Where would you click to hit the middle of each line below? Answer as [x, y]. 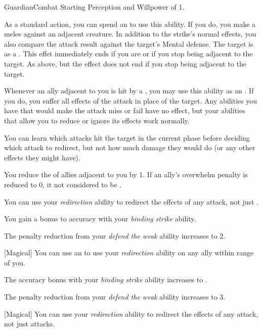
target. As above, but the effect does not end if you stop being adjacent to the [125, 63]
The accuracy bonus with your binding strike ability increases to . [106, 279]
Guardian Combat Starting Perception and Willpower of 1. [94, 7]
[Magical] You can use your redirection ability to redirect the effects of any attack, [131, 313]
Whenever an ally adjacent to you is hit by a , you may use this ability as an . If [129, 91]
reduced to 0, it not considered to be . [63, 184]
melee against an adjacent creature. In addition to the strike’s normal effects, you [130, 34]
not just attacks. [30, 324]
